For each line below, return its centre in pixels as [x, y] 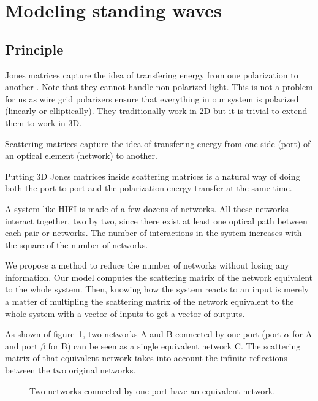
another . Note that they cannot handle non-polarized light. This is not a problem [159, 87]
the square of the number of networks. [77, 244]
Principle [34, 49]
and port [21, 346]
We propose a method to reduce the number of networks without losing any [147, 265]
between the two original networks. [70, 370]
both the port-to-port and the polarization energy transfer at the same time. [149, 188]
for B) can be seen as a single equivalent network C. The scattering [174, 346]
